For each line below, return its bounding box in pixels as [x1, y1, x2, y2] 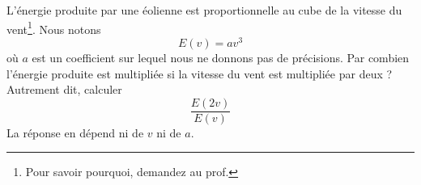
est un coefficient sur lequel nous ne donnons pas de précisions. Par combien [32, 48, 410, 65]
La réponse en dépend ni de [6, 124, 144, 141]
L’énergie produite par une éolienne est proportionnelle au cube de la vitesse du [6, 2, 402, 18]
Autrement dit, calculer [6, 81, 122, 98]
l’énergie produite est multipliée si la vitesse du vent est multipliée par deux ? [6, 65, 393, 82]
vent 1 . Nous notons [6, 18, 101, 37]
